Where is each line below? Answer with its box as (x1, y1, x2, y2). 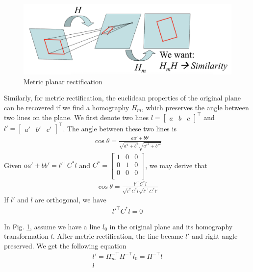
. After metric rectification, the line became (52, 231, 183, 241)
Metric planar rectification (24, 76, 102, 86)
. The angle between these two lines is (63, 123, 177, 133)
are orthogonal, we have (35, 195, 106, 205)
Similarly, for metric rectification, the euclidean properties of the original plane (4, 93, 241, 103)
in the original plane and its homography (109, 221, 233, 231)
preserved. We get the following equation (4, 240, 126, 250)
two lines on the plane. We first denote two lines (4, 112, 149, 122)
